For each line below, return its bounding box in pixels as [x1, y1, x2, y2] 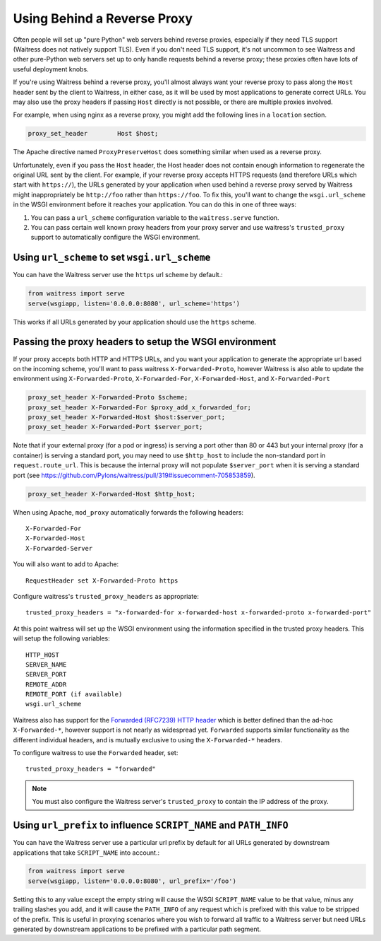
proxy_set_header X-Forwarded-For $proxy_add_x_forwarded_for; [28, 403, 252, 411]
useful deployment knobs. [13, 64, 89, 74]
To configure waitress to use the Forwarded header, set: [13, 749, 179, 757]
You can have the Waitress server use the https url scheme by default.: [13, 271, 223, 279]
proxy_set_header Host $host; [28, 129, 159, 138]
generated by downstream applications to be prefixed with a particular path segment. [13, 925, 261, 933]
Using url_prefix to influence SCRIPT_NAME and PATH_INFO [13, 819, 289, 831]
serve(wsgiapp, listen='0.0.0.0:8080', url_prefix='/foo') [28, 877, 236, 885]
